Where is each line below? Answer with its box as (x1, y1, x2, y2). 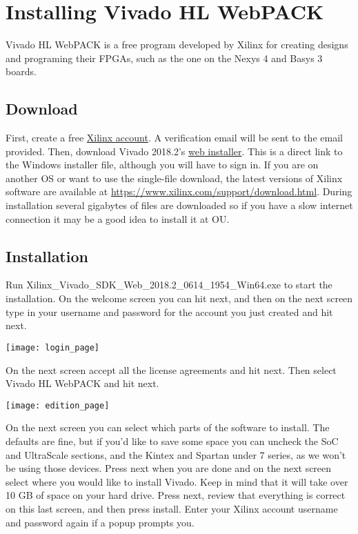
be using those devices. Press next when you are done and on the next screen (6, 461, 332, 475)
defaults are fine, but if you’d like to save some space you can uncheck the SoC (6, 433, 339, 448)
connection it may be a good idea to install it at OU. (6, 211, 230, 226)
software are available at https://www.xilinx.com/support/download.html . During (6, 184, 352, 199)
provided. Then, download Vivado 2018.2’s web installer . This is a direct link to (6, 144, 343, 158)
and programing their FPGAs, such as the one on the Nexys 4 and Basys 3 (6, 50, 323, 65)
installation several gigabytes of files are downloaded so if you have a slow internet (6, 198, 353, 212)
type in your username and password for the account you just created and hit (6, 304, 333, 319)
